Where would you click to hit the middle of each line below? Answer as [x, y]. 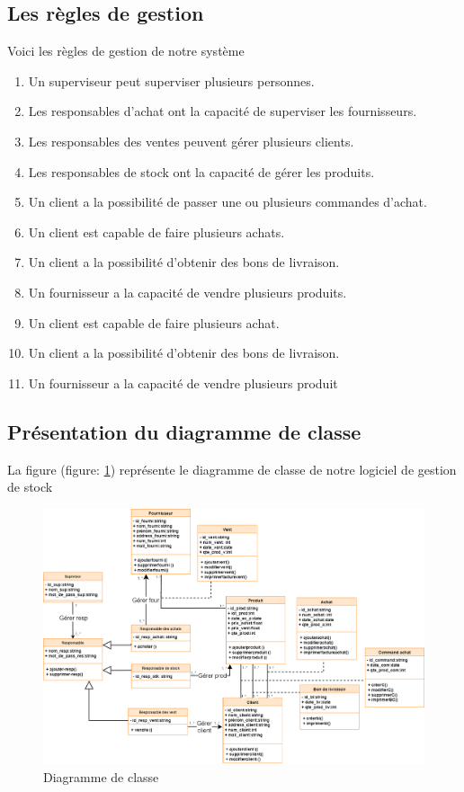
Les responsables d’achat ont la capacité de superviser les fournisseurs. [223, 111]
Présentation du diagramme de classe [184, 431]
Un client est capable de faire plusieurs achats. [156, 231]
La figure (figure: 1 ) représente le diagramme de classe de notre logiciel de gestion [232, 469]
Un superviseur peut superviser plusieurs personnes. [171, 80]
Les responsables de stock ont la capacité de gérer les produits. [201, 171]
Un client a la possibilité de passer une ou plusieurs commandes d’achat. [228, 202]
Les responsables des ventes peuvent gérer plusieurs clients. [191, 141]
